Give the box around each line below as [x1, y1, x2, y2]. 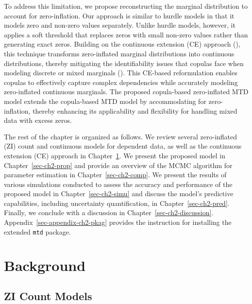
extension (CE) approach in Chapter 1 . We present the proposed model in [4, 150, 225, 160]
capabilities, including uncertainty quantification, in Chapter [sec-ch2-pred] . [4, 198, 230, 208]
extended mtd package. [4, 226, 71, 236]
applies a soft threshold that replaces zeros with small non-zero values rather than [4, 29, 248, 39]
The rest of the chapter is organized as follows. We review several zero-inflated [4, 131, 237, 141]
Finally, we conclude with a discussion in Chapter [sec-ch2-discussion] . [4, 207, 214, 218]
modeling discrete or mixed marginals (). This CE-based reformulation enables [4, 68, 237, 78]
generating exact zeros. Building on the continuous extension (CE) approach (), [4, 39, 240, 49]
